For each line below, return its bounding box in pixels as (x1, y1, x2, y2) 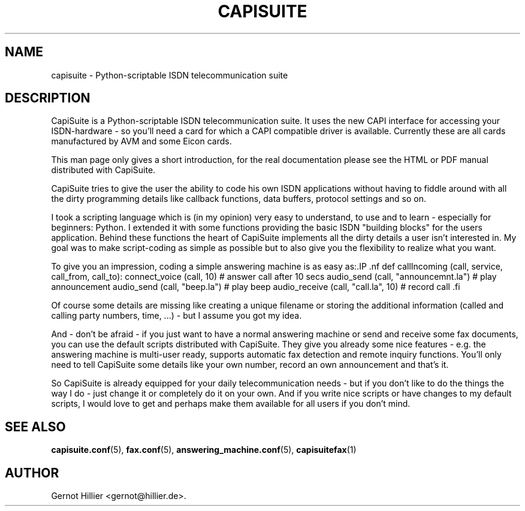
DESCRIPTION (5, 90, 90, 106)
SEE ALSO (5, 419, 66, 434)
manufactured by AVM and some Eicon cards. (51, 136, 232, 147)
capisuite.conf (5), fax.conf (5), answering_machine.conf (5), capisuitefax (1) (51, 445, 357, 455)
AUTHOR (5, 465, 59, 480)
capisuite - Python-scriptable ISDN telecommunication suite (51, 69, 288, 80)
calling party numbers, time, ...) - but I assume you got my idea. (51, 310, 302, 321)
